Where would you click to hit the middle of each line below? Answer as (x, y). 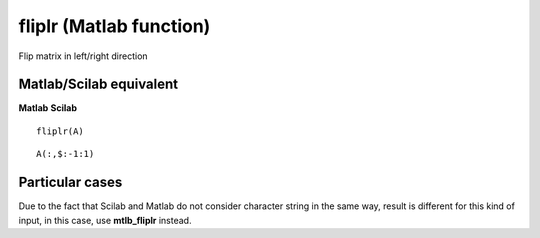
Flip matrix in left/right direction (83, 56)
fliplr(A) (60, 131)
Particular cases (70, 182)
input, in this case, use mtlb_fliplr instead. (105, 220)
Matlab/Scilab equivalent (98, 84)
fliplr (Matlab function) (114, 26)
